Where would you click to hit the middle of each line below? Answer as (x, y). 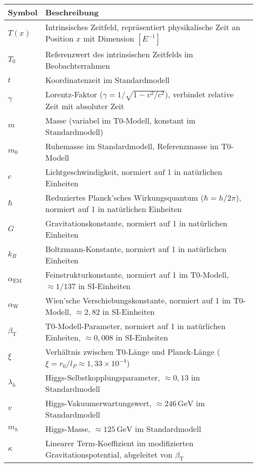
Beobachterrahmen (78, 65)
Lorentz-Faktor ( (74, 94)
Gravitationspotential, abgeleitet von (109, 454)
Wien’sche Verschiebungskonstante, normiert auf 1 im (138, 300)
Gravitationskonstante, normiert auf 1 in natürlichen (136, 223)
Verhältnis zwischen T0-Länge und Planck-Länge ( (133, 351)
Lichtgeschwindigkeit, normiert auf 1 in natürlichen (134, 171)
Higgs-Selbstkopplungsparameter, (103, 377)
